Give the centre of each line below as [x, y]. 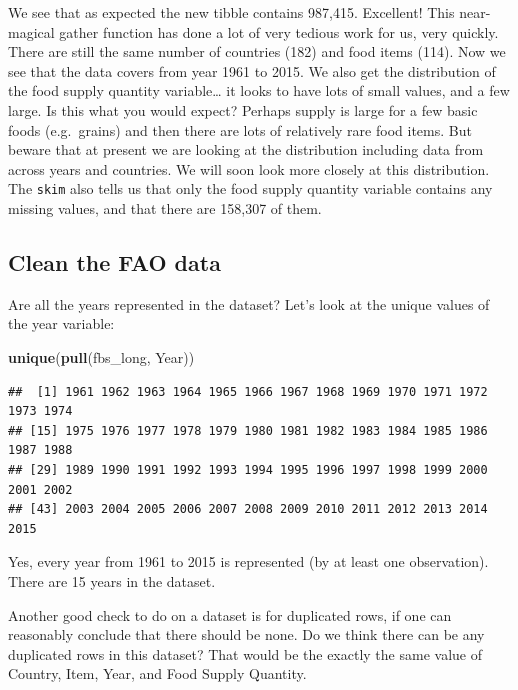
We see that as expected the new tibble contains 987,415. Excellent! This [231, 12]
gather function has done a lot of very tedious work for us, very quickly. [279, 31]
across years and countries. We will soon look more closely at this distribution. [249, 168]
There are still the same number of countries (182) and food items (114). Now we [257, 51]
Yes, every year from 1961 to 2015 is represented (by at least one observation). [248, 561]
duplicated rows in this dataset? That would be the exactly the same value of [245, 653]
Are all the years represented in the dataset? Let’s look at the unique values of [249, 303]
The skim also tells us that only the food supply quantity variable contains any [250, 188]
